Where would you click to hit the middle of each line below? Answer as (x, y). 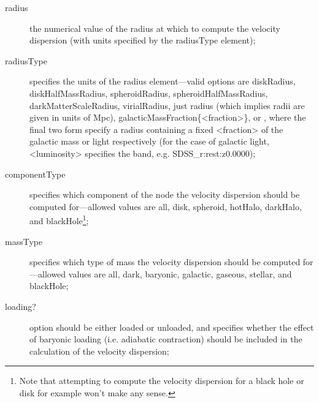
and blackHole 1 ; (59, 220)
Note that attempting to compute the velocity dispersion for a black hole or (162, 381)
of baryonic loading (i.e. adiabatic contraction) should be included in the (166, 339)
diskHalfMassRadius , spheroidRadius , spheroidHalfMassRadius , (149, 93)
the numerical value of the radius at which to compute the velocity (155, 28)
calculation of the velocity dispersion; (99, 351)
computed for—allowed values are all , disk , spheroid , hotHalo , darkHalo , (166, 206)
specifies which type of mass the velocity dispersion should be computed (165, 262)
